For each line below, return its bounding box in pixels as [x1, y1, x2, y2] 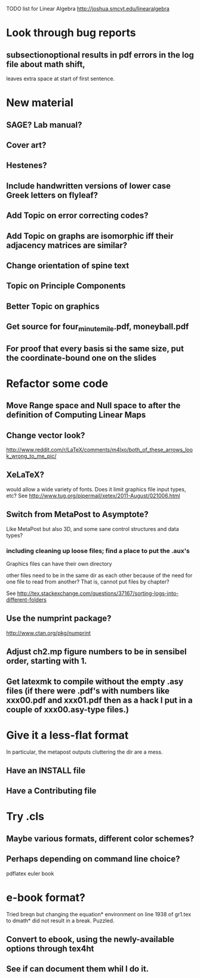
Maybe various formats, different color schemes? [6, 833, 195, 843]
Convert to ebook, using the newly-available [6, 934, 175, 944]
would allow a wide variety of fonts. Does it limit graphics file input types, [6, 485, 186, 493]
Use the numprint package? [6, 613, 112, 624]
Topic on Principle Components [6, 281, 126, 291]
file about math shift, [6, 59, 85, 69]
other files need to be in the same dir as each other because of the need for [6, 572, 193, 579]
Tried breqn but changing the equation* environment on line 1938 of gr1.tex [6, 910, 192, 918]
